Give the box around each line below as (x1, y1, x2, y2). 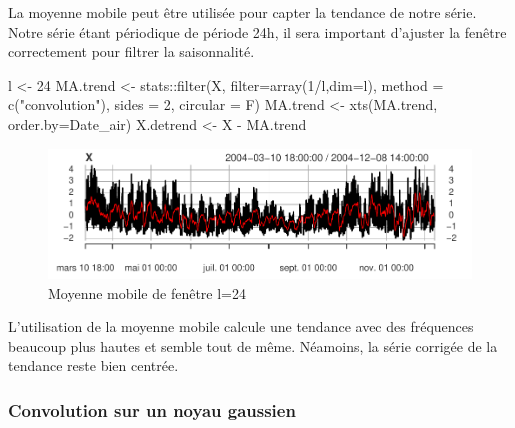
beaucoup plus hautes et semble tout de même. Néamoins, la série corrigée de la (8, 335, 498, 356)
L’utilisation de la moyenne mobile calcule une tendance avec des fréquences (8, 316, 474, 337)
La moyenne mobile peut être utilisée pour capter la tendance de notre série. (8, 2, 477, 22)
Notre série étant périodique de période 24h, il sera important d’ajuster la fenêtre (8, 21, 507, 42)
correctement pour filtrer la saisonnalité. (8, 41, 255, 62)
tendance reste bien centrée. (8, 355, 179, 376)
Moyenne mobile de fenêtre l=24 (48, 282, 246, 303)
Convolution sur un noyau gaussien (8, 397, 296, 422)
